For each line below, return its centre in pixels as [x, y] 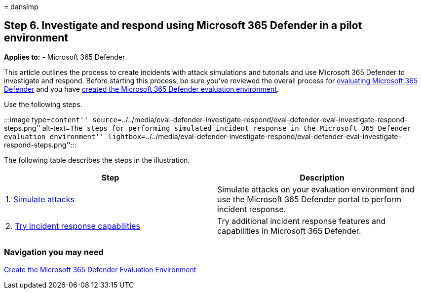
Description [322, 177]
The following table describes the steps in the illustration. [97, 160]
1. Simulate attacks [40, 199]
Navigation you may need [54, 252]
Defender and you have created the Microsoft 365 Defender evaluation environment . [141, 89]
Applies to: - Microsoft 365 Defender [65, 57]
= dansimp [21, 7]
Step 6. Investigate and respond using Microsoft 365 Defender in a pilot [183, 26]
